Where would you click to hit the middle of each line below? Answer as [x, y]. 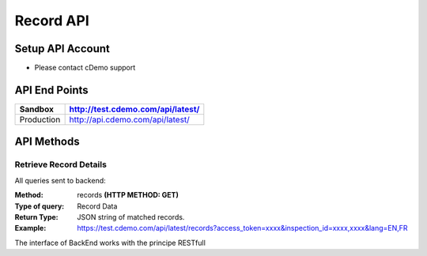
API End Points [51, 90]
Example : [30, 228]
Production [40, 119]
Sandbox [37, 109]
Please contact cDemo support [85, 68]
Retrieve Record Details [60, 164]
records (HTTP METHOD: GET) [128, 195]
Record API [52, 21]
